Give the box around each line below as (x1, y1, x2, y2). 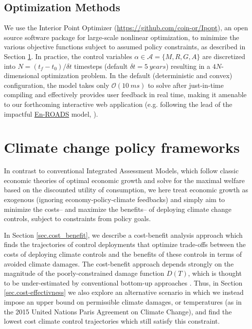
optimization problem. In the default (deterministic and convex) (41, 70, 233, 81)
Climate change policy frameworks (4, 137, 240, 157)
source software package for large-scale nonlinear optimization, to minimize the (4, 32, 239, 42)
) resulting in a (165, 61, 211, 71)
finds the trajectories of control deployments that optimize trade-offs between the (4, 239, 246, 249)
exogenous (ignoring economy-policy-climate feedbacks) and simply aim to (4, 194, 225, 205)
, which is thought (188, 268, 242, 278)
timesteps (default (74, 61, 128, 71)
